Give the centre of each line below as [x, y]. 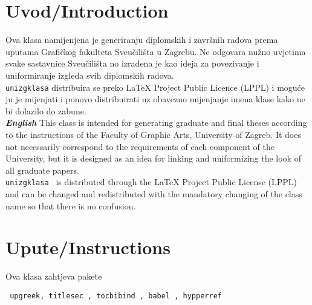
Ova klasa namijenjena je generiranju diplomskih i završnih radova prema [142, 40]
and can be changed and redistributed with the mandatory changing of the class [154, 193]
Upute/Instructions [88, 247]
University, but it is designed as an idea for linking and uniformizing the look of [153, 158]
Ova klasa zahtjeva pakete [54, 276]
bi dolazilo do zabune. [46, 110]
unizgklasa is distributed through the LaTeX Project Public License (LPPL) [151, 182]
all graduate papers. [42, 170]
